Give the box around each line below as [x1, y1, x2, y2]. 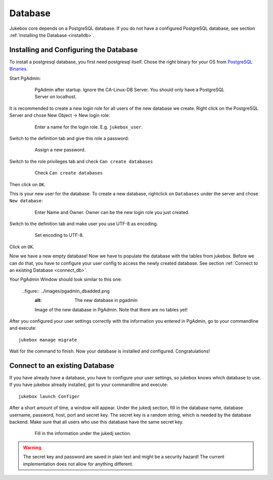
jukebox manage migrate [18, 337, 77, 342]
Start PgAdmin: [9, 75, 41, 81]
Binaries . [9, 66, 28, 72]
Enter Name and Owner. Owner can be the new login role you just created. [34, 209, 190, 215]
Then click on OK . [9, 181, 45, 187]
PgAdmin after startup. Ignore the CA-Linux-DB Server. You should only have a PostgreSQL [34, 86, 225, 93]
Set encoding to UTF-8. [34, 232, 84, 238]
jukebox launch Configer [18, 394, 80, 399]
